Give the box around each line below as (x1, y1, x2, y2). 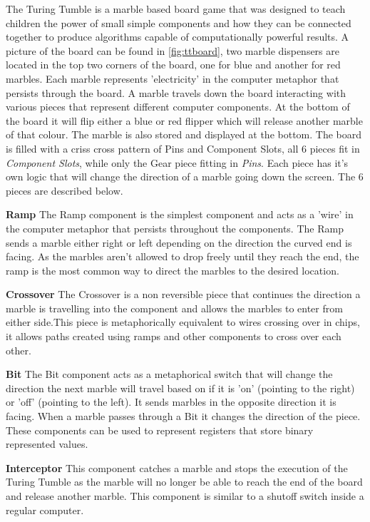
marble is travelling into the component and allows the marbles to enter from (6, 300, 343, 315)
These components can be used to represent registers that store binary (6, 422, 314, 437)
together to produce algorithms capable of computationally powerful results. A (6, 29, 349, 44)
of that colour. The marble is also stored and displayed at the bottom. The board (6, 127, 362, 142)
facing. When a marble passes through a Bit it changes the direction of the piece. (6, 409, 361, 424)
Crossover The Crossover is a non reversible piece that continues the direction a (6, 287, 361, 302)
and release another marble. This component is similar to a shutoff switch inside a (6, 488, 364, 503)
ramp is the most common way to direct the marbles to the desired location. (6, 262, 339, 277)
